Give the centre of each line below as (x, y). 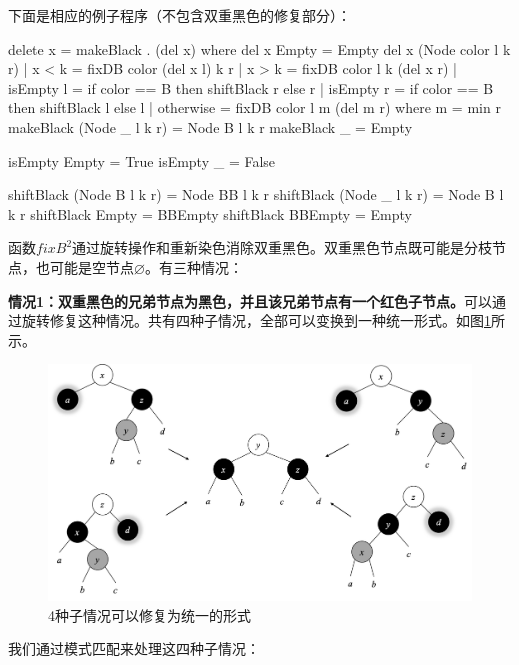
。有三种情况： (193, 266)
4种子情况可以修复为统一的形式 (149, 614)
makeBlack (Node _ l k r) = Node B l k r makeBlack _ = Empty (210, 126)
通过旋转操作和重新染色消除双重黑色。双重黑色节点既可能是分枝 (282, 247)
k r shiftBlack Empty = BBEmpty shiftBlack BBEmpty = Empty (210, 213)
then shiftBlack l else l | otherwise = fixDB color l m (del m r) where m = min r (254, 107)
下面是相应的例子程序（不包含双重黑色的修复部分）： (179, 15)
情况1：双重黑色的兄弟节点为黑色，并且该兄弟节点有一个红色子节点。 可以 (250, 300)
